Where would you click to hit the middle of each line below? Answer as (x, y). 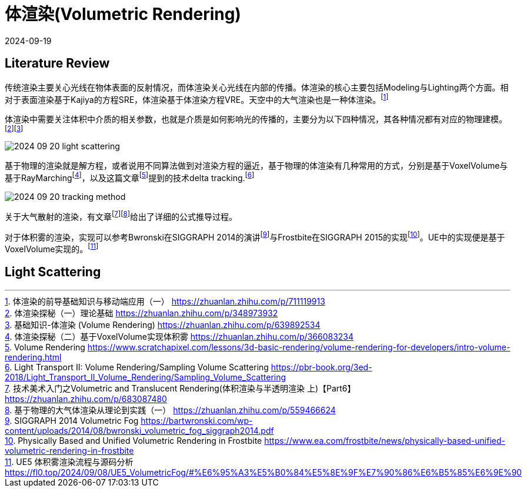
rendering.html (33, 357)
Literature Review (57, 63)
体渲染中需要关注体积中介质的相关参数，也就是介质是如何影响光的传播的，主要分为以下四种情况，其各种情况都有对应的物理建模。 (256, 119)
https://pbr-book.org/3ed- (321, 367)
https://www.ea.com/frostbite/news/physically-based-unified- (385, 440)
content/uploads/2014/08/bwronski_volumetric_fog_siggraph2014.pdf (139, 430)
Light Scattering (53, 272)
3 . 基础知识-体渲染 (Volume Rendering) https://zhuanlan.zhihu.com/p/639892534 (163, 324)
